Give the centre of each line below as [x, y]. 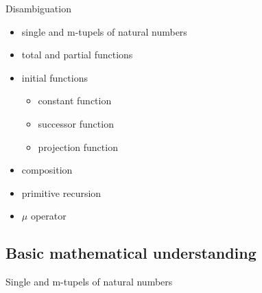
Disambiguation [38, 8]
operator [48, 216]
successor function [76, 123]
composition [47, 170]
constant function [75, 101]
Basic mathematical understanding [131, 253]
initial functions [55, 77]
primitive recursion [61, 192]
